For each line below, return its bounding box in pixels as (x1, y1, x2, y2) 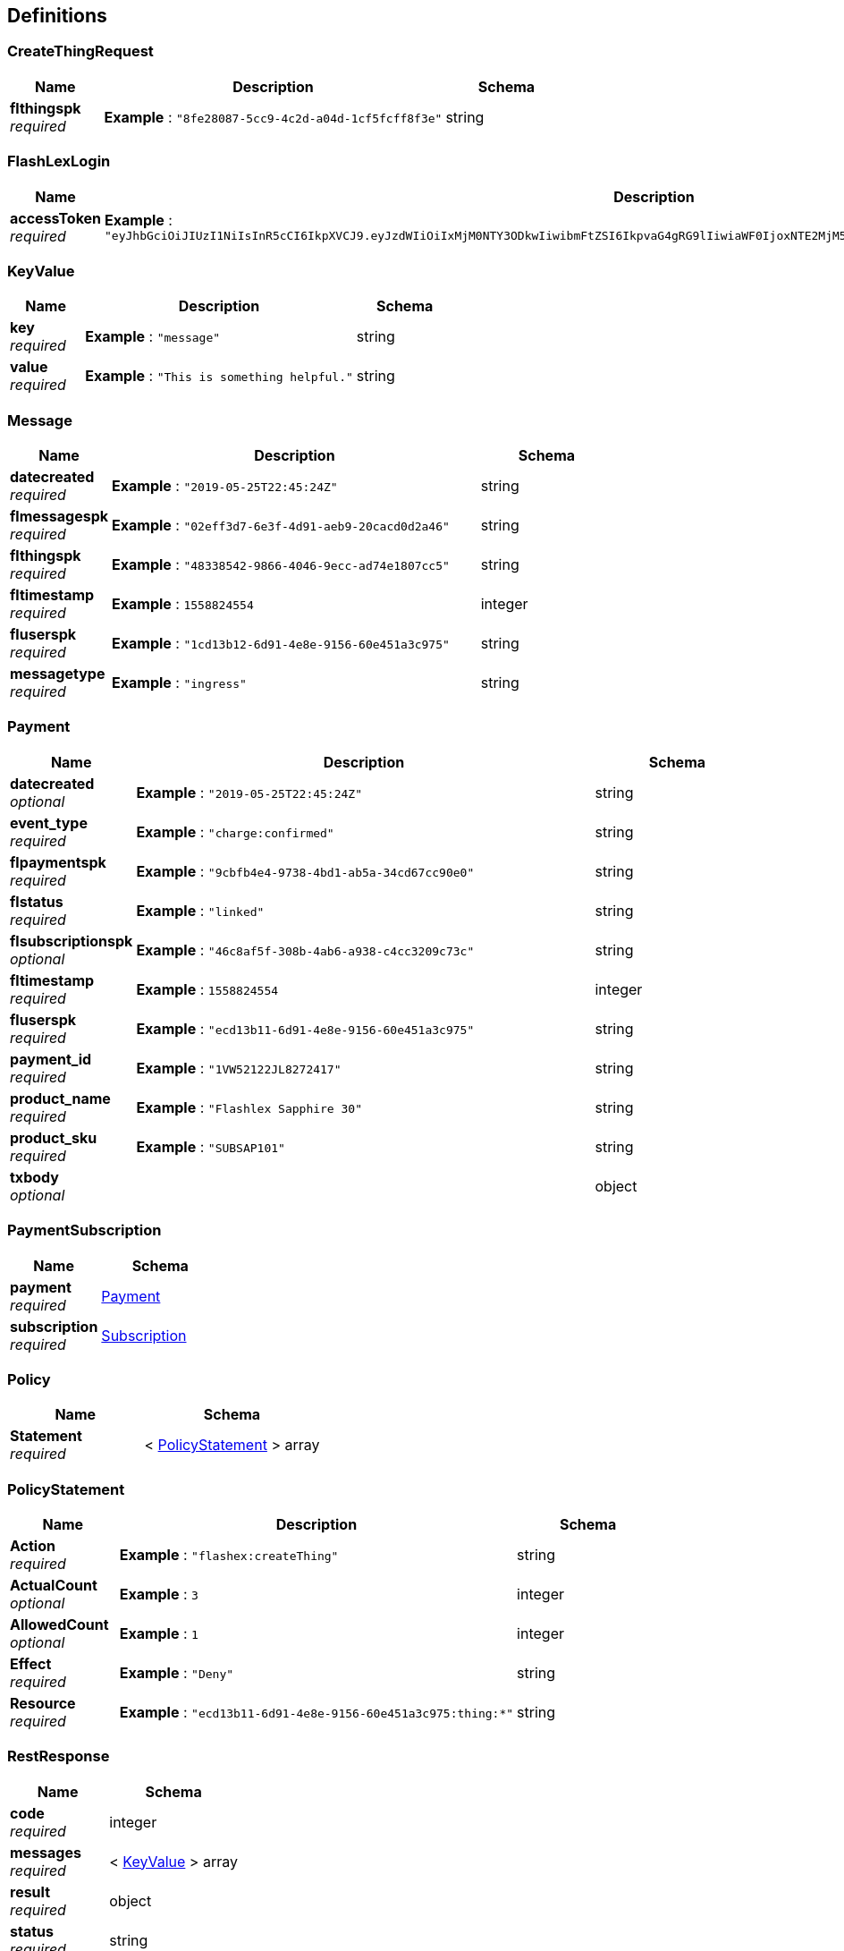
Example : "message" (85, 327, 221, 346)
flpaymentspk (10, 853, 106, 871)
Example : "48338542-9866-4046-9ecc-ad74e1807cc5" (112, 556, 450, 574)
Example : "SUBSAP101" (136, 1137, 285, 1156)
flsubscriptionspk (10, 931, 133, 950)
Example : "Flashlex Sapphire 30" (136, 1098, 362, 1116)
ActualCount (10, 1576, 97, 1595)
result (10, 1882, 51, 1901)
